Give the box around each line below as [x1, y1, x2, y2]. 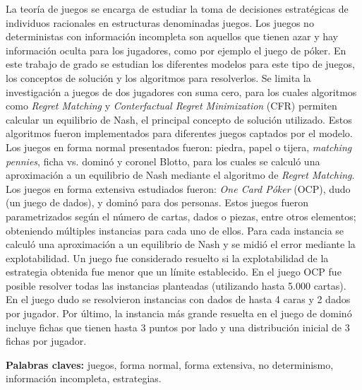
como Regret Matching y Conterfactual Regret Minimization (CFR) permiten [6, 98, 337, 113]
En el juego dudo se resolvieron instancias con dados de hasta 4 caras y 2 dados [6, 292, 351, 307]
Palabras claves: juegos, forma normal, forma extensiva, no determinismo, [6, 357, 334, 372]
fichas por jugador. [6, 333, 87, 348]
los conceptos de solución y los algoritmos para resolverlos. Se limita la [6, 70, 311, 85]
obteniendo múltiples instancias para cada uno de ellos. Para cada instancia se [6, 223, 344, 237]
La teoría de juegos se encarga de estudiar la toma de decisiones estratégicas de [6, 1, 349, 16]
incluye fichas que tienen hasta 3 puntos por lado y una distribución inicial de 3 [6, 319, 350, 334]
